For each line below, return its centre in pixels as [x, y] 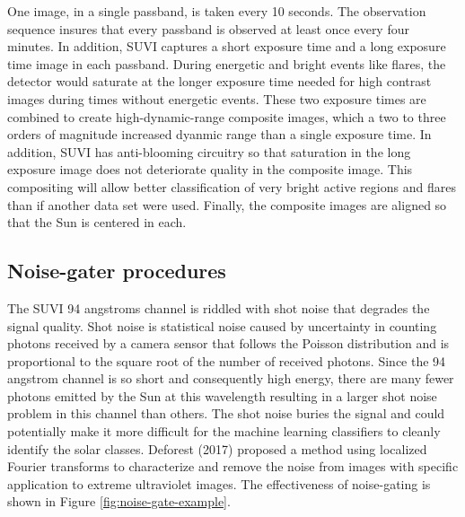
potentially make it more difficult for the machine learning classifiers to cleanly [224, 431]
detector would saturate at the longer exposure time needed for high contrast [219, 81]
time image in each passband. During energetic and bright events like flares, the [227, 63]
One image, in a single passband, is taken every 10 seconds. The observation [217, 11]
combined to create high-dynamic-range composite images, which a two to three [227, 116]
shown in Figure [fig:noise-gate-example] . [119, 501]
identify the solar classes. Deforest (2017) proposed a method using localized [217, 448]
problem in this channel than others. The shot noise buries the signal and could [226, 413]
